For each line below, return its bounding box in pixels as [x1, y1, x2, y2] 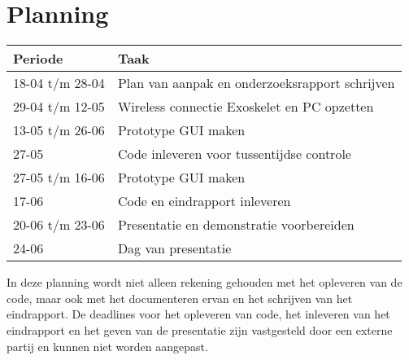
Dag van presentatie [117, 239, 232, 258]
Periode [13, 49, 63, 68]
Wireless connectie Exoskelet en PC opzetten [117, 97, 374, 116]
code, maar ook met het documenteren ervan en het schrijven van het [7, 289, 353, 306]
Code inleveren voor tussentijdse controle [117, 144, 351, 164]
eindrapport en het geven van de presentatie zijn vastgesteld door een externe [7, 321, 393, 338]
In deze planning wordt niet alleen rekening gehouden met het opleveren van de [7, 274, 402, 291]
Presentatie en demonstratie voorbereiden [117, 215, 355, 235]
